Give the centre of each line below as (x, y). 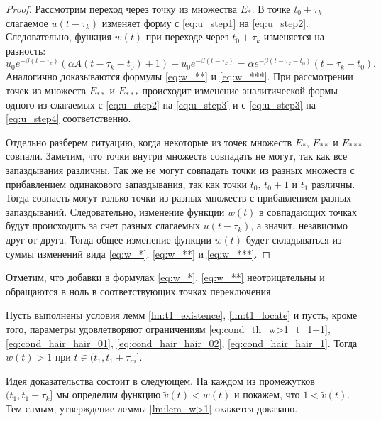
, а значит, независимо (299, 225)
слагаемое (27, 22)
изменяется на (294, 37)
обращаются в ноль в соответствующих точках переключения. (140, 291)
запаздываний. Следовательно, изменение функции (115, 211)
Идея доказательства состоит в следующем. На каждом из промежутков (160, 380)
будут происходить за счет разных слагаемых (103, 225)
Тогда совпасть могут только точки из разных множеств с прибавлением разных (179, 198)
